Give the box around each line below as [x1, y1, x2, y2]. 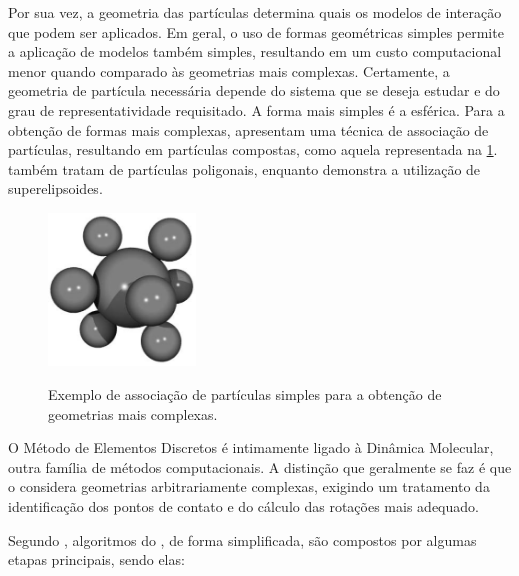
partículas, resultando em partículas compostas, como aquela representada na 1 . [8, 139, 498, 160]
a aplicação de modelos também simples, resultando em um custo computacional [8, 41, 502, 62]
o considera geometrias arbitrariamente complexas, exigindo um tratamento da [8, 476, 490, 497]
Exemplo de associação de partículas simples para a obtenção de [48, 383, 442, 404]
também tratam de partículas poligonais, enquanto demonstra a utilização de [8, 158, 481, 179]
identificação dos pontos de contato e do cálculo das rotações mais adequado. [8, 495, 479, 516]
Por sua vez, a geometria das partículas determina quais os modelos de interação [8, 2, 502, 22]
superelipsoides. [8, 178, 103, 199]
